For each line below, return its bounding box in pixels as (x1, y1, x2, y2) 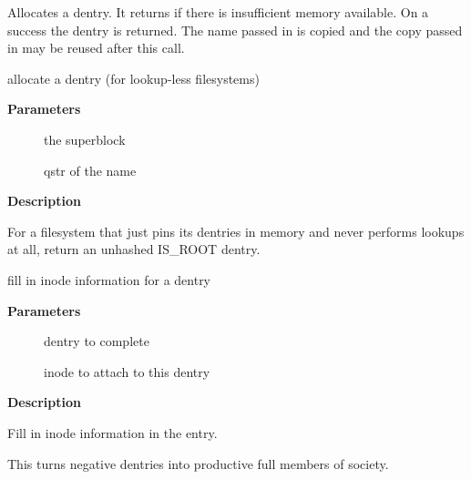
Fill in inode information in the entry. (7, 423, 218, 442)
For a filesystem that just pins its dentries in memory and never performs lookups (7, 221, 465, 240)
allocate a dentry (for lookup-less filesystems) (7, 68, 260, 87)
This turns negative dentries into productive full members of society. (7, 454, 389, 473)
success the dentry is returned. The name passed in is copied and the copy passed (7, 20, 463, 39)
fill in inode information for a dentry (7, 270, 211, 289)
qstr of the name (44, 160, 137, 179)
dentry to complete (44, 331, 149, 351)
